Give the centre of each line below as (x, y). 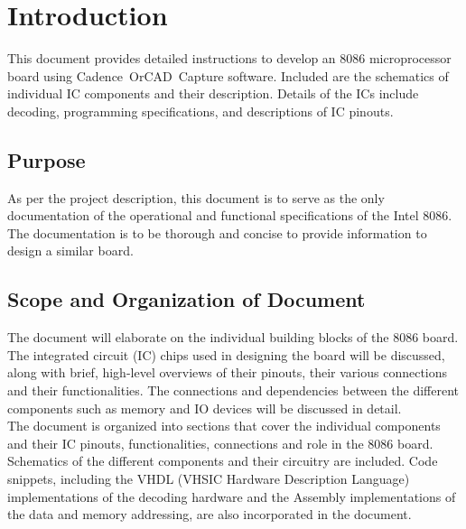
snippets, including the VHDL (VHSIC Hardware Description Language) (209, 479)
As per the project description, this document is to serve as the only (196, 197)
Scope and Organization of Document (186, 299)
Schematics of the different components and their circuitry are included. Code (223, 461)
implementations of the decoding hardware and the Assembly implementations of (232, 496)
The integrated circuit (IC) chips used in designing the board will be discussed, (226, 354)
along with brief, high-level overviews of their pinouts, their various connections (228, 372)
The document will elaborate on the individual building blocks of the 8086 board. (233, 337)
